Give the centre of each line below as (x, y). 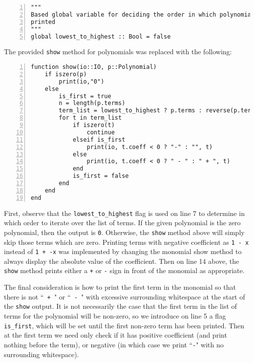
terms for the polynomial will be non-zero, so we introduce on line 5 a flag (115, 316)
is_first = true (85, 96)
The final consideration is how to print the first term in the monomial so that (120, 287)
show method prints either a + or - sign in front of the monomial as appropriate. (124, 270)
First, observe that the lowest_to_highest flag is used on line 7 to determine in (124, 213)
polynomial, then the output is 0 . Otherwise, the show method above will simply (124, 232)
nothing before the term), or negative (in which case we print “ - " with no (114, 344)
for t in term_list (90, 118)
